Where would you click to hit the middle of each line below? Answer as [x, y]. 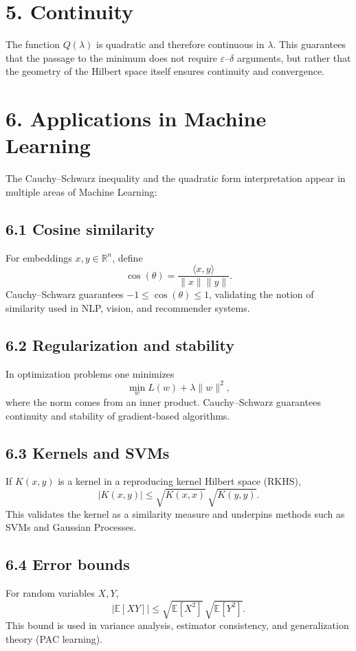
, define [127, 257]
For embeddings [39, 257]
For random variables [50, 592]
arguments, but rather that [294, 57]
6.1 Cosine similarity [80, 228]
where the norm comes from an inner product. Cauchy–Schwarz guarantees [163, 401]
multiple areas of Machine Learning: [81, 191]
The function [33, 44]
